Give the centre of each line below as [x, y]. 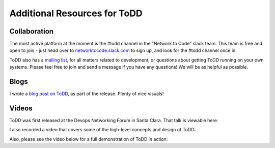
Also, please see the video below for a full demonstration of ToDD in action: [89, 139]
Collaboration [31, 31]
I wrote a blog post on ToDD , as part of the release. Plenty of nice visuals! [87, 94]
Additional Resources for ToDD [76, 13]
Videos [21, 108]
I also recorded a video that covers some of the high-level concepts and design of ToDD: [103, 130]
